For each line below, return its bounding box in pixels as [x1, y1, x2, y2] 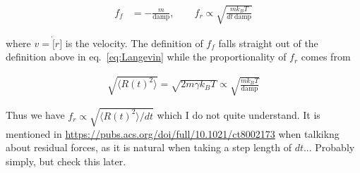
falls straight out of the [218, 35, 318, 50]
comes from [301, 49, 351, 64]
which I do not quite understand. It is [157, 108, 320, 122]
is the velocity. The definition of [65, 35, 203, 50]
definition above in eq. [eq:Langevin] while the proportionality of [6, 49, 287, 64]
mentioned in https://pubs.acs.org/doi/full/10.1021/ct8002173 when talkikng [6, 126, 340, 141]
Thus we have [6, 108, 65, 122]
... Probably [303, 140, 355, 155]
